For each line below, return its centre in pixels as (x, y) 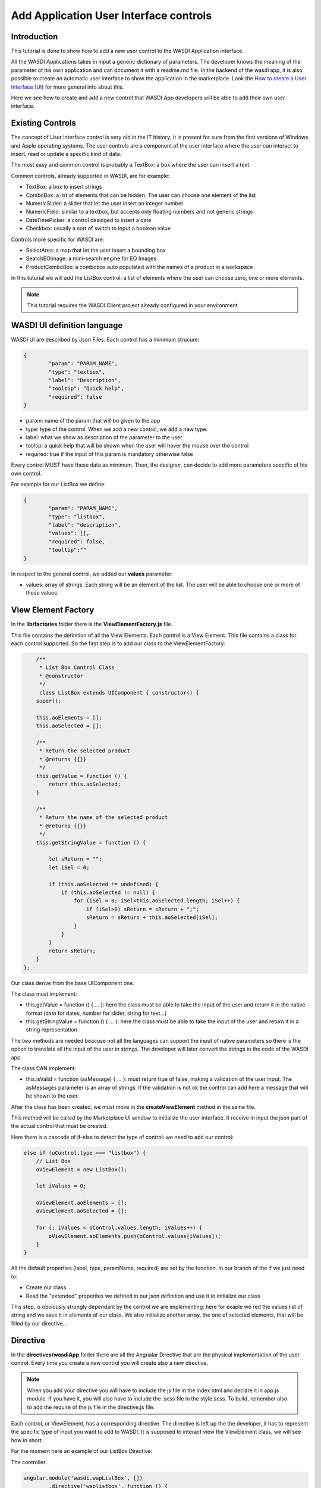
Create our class (46, 1287)
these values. (42, 593)
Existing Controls (44, 123)
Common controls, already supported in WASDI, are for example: (90, 176)
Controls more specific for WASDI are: (58, 239)
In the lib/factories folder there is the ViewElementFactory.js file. (92, 624)
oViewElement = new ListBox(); (81, 1169)
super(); (49, 701)
